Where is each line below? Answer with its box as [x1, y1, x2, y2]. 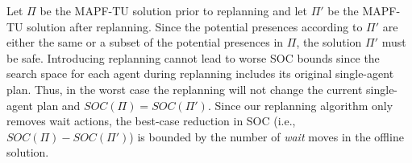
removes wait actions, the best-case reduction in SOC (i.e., [6, 112, 296, 129]
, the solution [296, 34, 362, 51]
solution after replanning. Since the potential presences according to [27, 18, 363, 35]
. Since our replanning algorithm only [207, 96, 393, 113]
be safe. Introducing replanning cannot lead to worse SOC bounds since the [6, 49, 380, 66]
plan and [36, 96, 81, 113]
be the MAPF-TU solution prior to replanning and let [40, 2, 307, 18]
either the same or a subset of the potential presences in [6, 34, 284, 51]
